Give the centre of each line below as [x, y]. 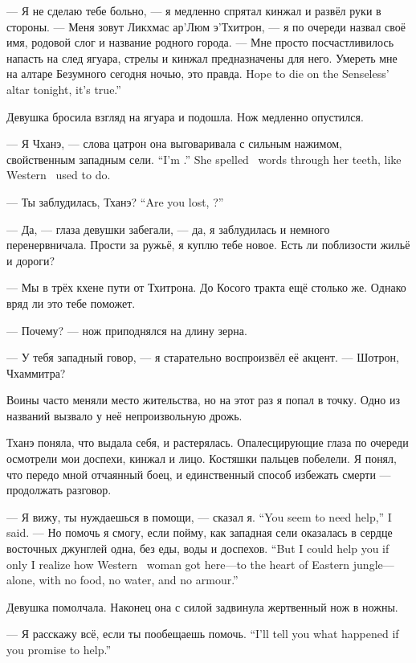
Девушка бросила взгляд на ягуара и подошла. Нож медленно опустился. [185, 116]
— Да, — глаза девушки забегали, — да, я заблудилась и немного [168, 229]
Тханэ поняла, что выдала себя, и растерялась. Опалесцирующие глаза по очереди [208, 442]
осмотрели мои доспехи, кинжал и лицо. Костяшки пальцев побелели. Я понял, [202, 458]
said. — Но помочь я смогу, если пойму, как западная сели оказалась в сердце [200, 532]
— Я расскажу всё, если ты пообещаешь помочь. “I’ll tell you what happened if [203, 634]
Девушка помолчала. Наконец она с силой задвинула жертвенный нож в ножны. [202, 606]
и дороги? [31, 260]
